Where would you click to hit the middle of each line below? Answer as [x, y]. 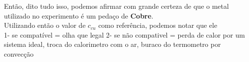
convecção [19, 53]
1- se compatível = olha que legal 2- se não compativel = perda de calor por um [124, 34]
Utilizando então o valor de [45, 25]
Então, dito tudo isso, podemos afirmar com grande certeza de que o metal [116, 6]
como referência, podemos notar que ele [158, 25]
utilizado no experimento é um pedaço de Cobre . [79, 15]
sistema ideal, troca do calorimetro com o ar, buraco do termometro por [112, 44]
